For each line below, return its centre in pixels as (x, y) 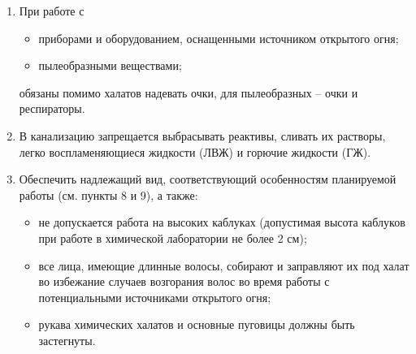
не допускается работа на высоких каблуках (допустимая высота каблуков (222, 222)
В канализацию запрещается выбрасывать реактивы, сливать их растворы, (202, 135)
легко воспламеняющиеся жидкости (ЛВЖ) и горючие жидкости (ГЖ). (195, 151)
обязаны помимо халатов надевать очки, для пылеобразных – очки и (188, 92)
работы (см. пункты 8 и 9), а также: (108, 194)
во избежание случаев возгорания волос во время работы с (184, 281)
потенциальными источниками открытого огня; (155, 297)
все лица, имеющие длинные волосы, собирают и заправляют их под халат (224, 265)
